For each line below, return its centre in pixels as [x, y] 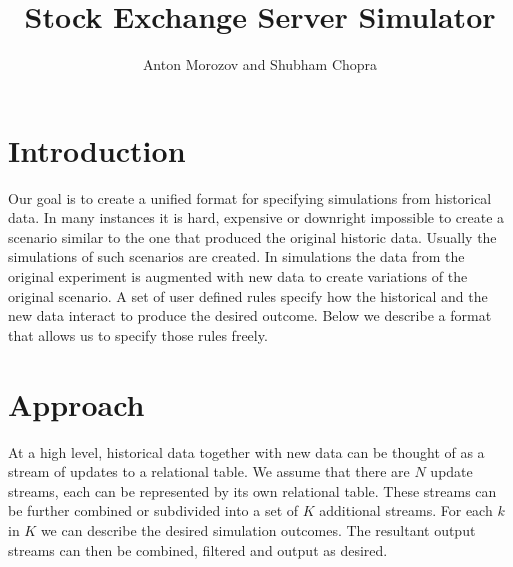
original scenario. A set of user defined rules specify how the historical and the [248, 295]
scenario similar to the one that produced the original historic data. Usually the [252, 236]
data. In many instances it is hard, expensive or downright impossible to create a [256, 217]
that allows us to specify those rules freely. [138, 334]
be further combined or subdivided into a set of [153, 510]
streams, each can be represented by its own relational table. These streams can [252, 490]
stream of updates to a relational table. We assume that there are [209, 471]
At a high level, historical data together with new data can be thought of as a [246, 451]
